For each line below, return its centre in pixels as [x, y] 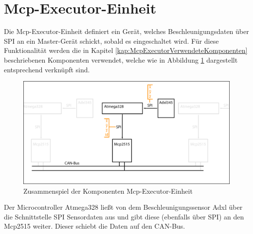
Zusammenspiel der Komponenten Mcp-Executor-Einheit [108, 191]
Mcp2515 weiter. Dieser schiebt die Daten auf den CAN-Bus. [95, 226]
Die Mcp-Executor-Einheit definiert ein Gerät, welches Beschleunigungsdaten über [126, 31]
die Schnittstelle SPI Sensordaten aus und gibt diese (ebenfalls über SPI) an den [124, 216]
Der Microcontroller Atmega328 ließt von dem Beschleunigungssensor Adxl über [123, 207]
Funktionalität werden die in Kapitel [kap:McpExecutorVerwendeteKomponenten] [126, 50]
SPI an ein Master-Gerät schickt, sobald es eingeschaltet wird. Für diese [111, 41]
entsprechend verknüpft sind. [47, 69]
